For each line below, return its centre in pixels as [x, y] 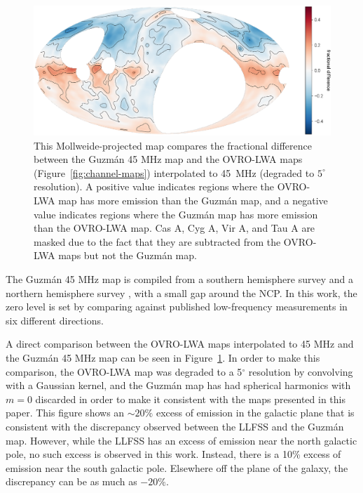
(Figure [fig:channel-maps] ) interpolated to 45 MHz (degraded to [174, 172]
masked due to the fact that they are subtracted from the [157, 241]
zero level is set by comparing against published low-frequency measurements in [177, 307]
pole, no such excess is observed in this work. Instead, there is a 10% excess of [173, 454]
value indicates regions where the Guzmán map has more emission [176, 214]
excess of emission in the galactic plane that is [255, 413]
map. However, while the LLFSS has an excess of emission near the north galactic [181, 440]
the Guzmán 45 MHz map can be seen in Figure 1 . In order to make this [163, 357]
